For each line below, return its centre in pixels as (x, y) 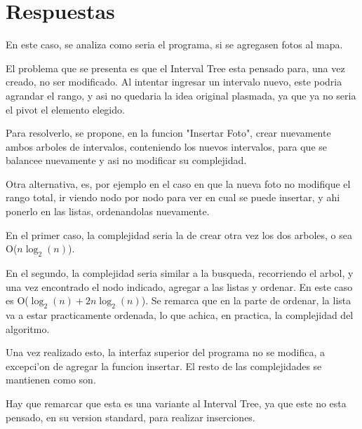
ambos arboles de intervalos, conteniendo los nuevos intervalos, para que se (166, 146)
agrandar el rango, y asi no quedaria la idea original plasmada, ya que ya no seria (181, 95)
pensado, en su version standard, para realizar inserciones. (130, 417)
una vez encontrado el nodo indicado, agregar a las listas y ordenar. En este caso (179, 286)
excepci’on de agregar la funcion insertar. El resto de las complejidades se (164, 366)
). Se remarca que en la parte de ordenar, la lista (246, 300)
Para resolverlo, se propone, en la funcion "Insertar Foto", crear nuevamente (168, 133)
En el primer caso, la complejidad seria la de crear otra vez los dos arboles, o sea (179, 234)
